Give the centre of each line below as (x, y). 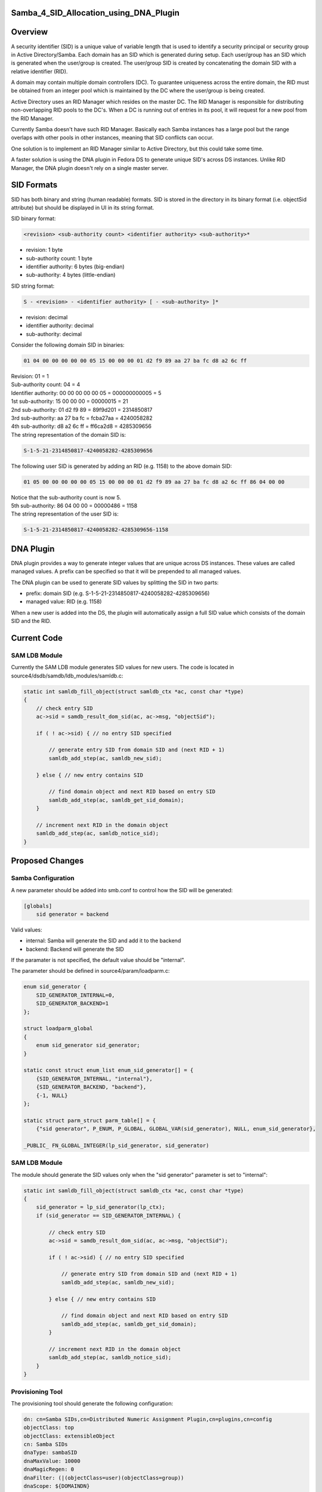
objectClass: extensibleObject (69, 1436)
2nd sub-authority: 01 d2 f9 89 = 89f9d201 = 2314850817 (82, 409)
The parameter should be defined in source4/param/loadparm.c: (90, 971)
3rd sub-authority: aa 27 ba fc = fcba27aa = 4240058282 (82, 418)
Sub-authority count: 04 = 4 (46, 384)
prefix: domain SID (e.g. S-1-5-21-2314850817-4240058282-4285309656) (118, 593)
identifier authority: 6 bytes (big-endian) (75, 267)
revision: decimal (47, 317)
